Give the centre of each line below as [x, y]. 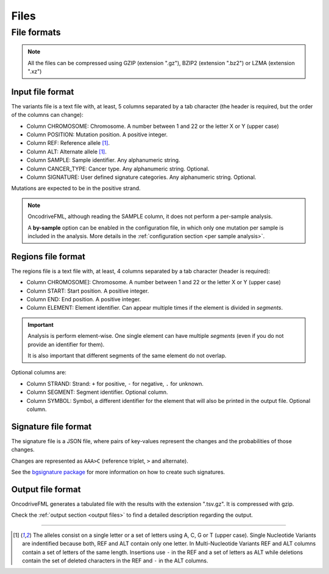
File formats [36, 32]
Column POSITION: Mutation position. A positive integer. [97, 135]
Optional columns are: [39, 373]
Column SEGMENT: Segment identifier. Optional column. [97, 392]
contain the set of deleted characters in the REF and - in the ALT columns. [115, 561]
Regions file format [48, 257]
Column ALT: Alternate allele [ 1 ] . [66, 152]
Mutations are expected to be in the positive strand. [76, 188]
